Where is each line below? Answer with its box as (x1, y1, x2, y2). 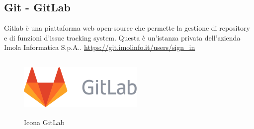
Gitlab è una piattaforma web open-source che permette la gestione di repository (4, 23, 250, 33)
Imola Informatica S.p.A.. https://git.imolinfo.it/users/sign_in (4, 42, 195, 52)
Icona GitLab (24, 117, 65, 127)
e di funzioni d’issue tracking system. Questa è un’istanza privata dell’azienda (4, 32, 241, 43)
